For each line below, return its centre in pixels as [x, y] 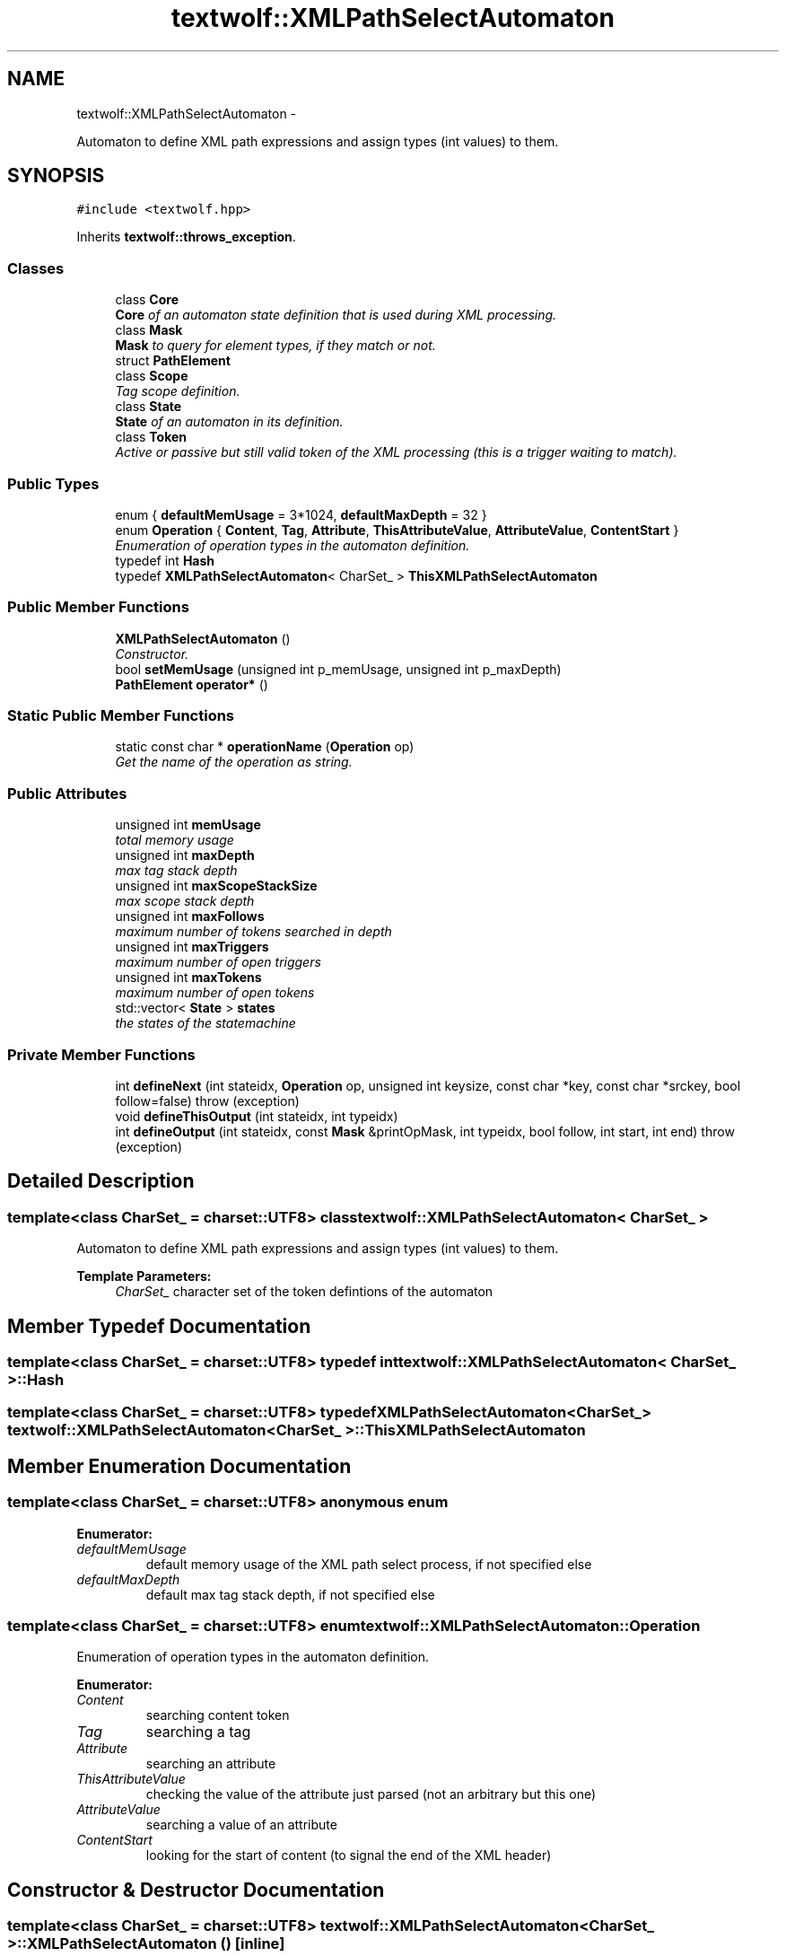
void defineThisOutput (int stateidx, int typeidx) [257, 1116]
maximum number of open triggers [218, 962]
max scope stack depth [185, 901]
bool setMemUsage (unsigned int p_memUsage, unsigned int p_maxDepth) [338, 669]
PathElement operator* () [192, 684]
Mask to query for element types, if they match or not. [275, 346]
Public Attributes [67, 793]
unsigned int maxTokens [188, 978]
